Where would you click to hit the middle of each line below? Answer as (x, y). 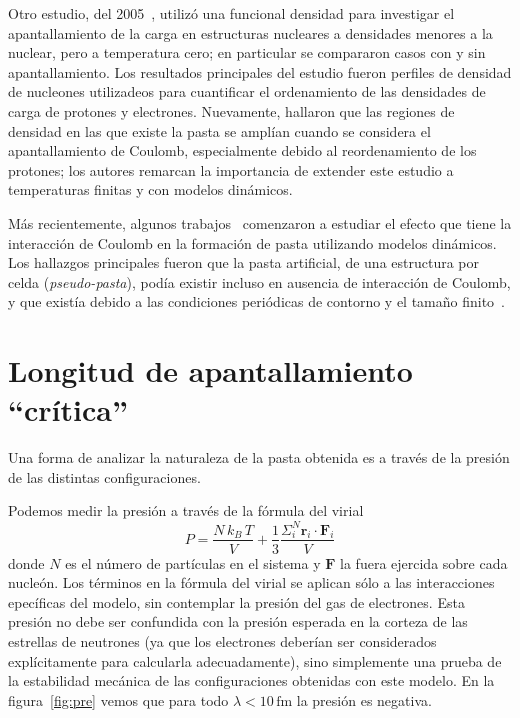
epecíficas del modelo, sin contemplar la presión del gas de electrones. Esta (236, 601)
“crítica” (68, 409)
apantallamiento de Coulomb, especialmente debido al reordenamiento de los (242, 150)
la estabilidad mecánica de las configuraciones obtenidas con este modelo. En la (251, 680)
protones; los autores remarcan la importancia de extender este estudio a (231, 169)
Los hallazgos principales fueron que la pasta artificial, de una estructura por (244, 262)
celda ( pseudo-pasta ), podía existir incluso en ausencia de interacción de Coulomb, (259, 281)
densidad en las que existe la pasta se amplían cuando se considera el (219, 130)
